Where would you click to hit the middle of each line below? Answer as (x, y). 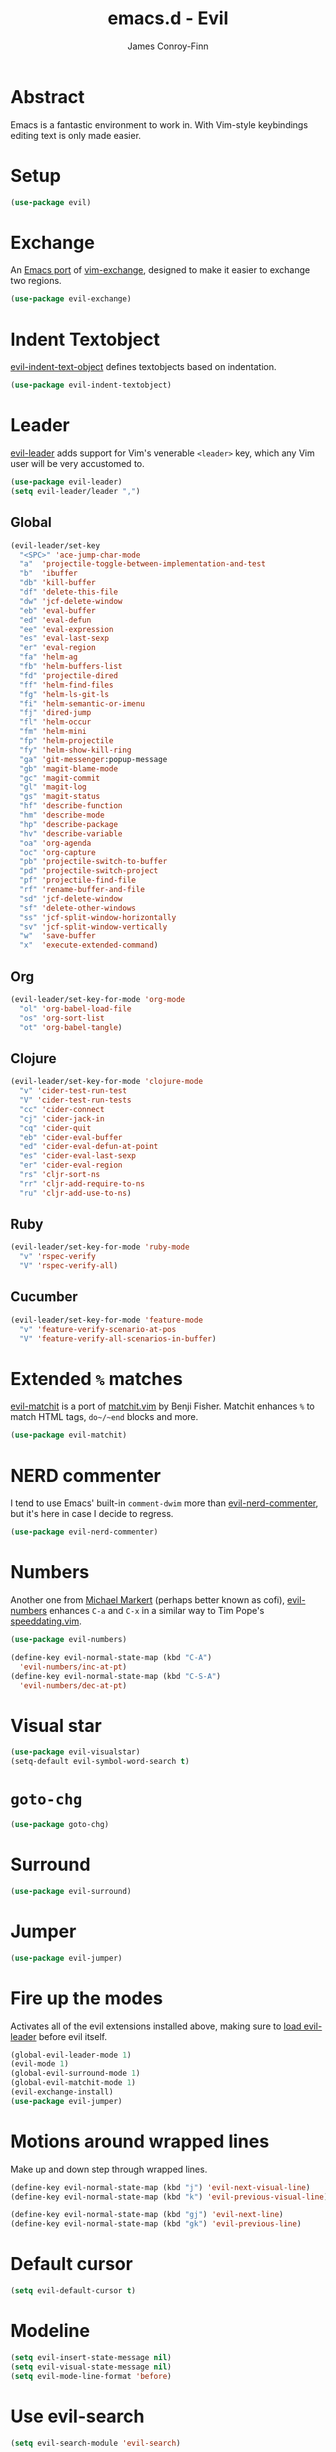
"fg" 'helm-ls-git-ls (64, 694)
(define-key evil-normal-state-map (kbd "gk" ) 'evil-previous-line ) (156, 2224)
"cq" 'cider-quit (55, 1128)
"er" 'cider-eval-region (71, 1165)
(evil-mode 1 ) (40, 2064)
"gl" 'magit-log (53, 787)
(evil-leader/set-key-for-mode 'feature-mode (106, 1320)
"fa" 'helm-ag (48, 657)
